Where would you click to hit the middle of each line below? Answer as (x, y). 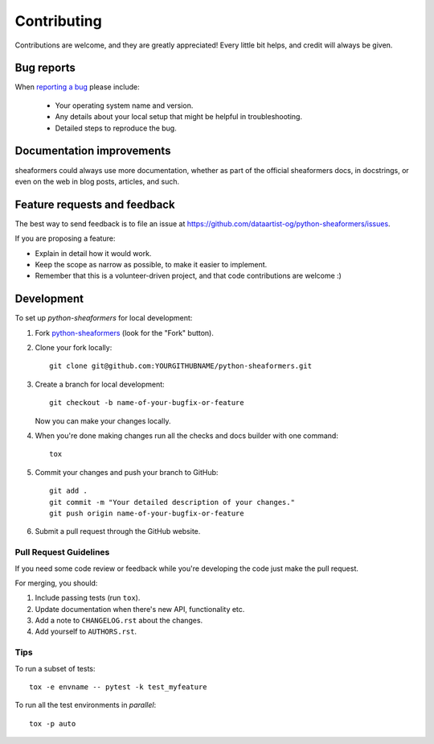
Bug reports (45, 68)
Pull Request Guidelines (62, 552)
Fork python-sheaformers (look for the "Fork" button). (125, 333)
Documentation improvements (93, 151)
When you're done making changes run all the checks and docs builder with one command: (187, 436)
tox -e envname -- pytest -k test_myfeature (119, 687)
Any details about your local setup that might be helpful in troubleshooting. (179, 117)
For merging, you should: (56, 583)
